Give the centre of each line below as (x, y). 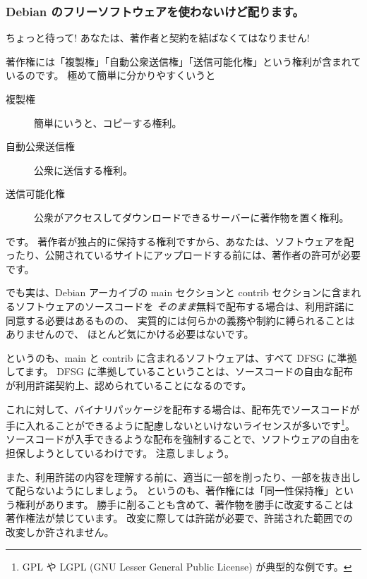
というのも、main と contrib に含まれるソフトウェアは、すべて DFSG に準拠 (181, 357)
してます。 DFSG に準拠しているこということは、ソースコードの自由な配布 (180, 371)
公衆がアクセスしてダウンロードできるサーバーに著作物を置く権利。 (192, 217)
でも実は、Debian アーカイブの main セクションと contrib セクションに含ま (179, 292)
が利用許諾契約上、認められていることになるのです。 (129, 385)
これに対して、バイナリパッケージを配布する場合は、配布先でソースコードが (183, 409)
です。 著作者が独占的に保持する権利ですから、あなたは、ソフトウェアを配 (180, 241)
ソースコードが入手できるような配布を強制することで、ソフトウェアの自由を (183, 439)
